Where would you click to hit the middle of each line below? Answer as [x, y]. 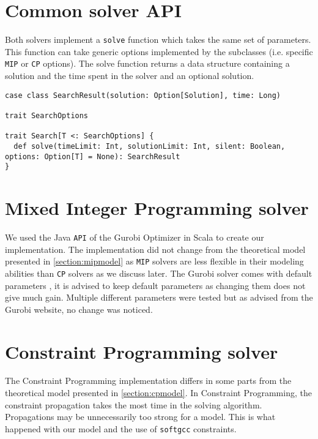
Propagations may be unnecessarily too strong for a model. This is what [140, 417]
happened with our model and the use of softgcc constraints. [121, 428]
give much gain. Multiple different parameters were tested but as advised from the [159, 297]
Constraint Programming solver [142, 351]
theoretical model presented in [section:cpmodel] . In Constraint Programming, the [158, 393]
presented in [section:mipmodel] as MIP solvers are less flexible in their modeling [154, 261]
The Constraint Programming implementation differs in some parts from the [148, 381]
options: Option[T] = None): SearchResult [93, 156]
